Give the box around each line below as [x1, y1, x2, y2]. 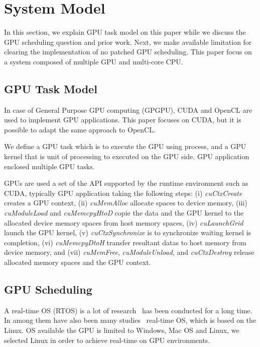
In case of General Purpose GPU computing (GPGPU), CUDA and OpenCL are [4, 104, 252, 115]
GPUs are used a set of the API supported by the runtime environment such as [4, 178, 248, 188]
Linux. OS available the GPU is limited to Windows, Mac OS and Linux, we [4, 325, 239, 335]
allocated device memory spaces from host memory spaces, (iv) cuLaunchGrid [4, 217, 243, 228]
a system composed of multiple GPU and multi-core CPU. [4, 56, 183, 66]
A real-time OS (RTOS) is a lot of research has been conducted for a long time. [4, 305, 252, 315]
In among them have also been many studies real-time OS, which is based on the [4, 315, 256, 325]
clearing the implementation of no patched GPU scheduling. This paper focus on [4, 46, 252, 57]
